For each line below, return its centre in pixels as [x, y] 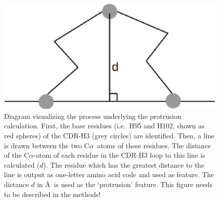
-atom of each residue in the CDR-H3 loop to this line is [119, 155]
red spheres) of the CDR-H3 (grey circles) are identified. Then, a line [109, 135]
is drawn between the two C [47, 145]
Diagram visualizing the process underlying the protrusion [93, 116]
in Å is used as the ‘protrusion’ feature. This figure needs [125, 184]
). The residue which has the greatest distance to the [124, 164]
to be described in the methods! [53, 194]
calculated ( [22, 164]
